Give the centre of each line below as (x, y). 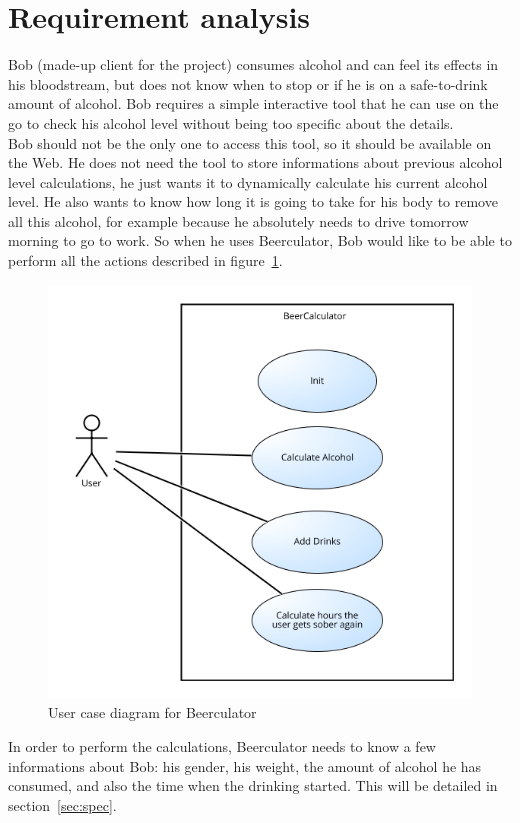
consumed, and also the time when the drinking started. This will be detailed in (253, 785)
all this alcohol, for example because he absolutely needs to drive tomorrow (238, 220)
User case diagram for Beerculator (152, 712)
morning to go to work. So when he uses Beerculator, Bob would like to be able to (260, 240)
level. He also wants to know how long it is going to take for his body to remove (253, 201)
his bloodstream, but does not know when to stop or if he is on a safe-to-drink (248, 83)
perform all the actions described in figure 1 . (145, 260)
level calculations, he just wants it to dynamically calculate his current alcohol (248, 181)
